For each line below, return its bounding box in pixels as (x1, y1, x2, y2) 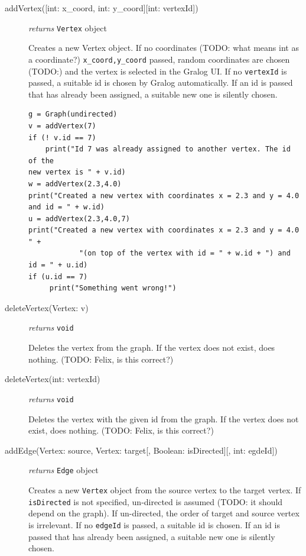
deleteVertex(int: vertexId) (5, 373, 100, 385)
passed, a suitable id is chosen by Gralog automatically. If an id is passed (28, 76, 293, 89)
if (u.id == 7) (28, 272, 88, 281)
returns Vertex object (28, 21, 107, 34)
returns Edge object (28, 464, 99, 476)
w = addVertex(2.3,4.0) (28, 179, 122, 188)
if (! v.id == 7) (28, 133, 96, 142)
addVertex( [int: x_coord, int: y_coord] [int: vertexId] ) (5, 2, 198, 14)
